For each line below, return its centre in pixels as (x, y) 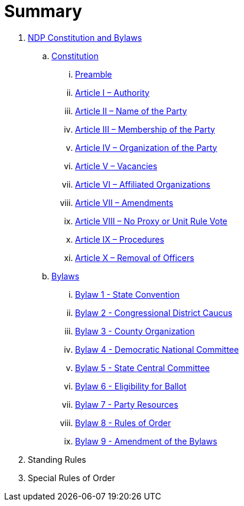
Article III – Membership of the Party (145, 129)
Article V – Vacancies (116, 166)
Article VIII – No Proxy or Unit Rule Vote (151, 221)
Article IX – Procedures (120, 239)
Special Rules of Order (71, 478)
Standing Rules (57, 459)
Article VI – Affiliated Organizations (143, 184)
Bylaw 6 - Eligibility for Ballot (131, 386)
